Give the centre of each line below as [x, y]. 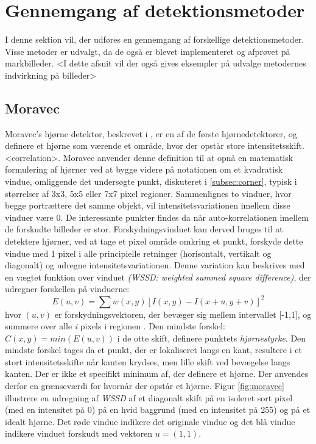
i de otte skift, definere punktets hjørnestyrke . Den [212, 338]
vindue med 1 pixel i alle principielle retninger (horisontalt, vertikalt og [138, 253]
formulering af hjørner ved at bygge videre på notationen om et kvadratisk [144, 169]
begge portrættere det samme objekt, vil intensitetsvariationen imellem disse [148, 205]
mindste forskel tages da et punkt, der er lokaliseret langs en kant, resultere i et [153, 350]
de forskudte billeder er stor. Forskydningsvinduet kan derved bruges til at [144, 229]
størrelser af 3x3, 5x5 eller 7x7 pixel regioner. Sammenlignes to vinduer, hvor [148, 193]
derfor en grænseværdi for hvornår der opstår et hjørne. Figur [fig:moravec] [145, 386]
